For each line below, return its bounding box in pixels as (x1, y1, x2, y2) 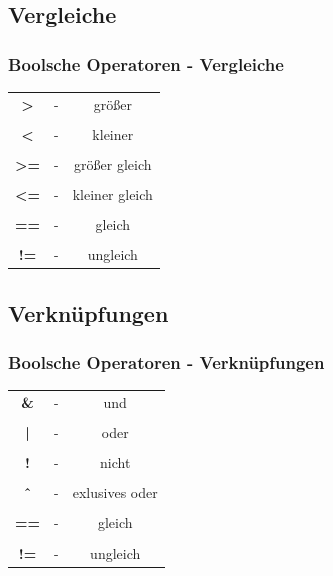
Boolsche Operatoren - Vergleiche (8, 51, 284, 76)
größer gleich (74, 153, 152, 174)
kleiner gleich (72, 184, 153, 205)
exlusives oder (72, 482, 158, 503)
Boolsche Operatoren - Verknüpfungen (8, 350, 325, 375)
